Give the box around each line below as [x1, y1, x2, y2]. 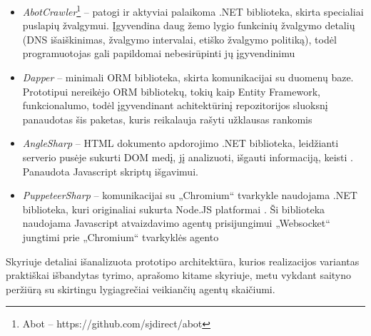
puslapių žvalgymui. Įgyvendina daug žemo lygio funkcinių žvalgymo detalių [22, 18, 355, 33]
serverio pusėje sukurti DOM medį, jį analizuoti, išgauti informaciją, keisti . [22, 150, 353, 164]
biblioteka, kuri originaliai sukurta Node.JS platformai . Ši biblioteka [22, 201, 325, 216]
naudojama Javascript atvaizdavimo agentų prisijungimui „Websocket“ [22, 215, 330, 230]
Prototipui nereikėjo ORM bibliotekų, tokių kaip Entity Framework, [22, 83, 320, 98]
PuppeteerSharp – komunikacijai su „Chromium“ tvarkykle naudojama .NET [22, 188, 357, 203]
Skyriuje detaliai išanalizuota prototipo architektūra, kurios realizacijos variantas [6, 253, 360, 268]
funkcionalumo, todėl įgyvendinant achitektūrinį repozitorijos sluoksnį [22, 98, 328, 113]
